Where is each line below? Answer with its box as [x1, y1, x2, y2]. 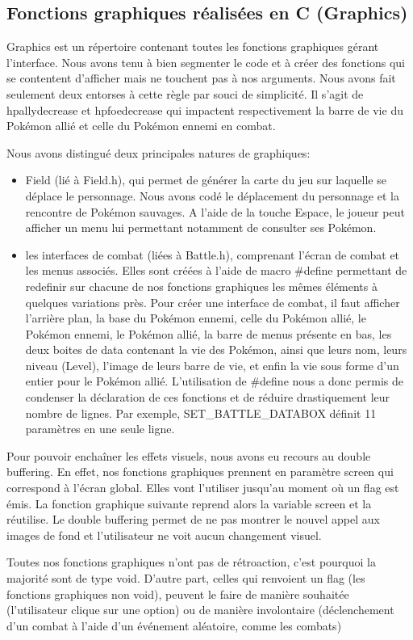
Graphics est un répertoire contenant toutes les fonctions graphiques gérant [6, 38, 379, 55]
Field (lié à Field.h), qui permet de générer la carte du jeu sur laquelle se [25, 171, 386, 188]
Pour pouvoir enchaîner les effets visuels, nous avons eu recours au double [6, 447, 371, 464]
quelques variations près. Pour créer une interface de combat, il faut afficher [25, 293, 400, 310]
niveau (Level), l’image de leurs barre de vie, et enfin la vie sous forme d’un [25, 356, 399, 373]
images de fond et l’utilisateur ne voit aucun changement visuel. [6, 526, 322, 543]
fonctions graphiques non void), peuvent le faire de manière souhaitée [6, 585, 349, 602]
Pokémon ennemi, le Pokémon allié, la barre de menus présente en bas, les [25, 325, 392, 342]
